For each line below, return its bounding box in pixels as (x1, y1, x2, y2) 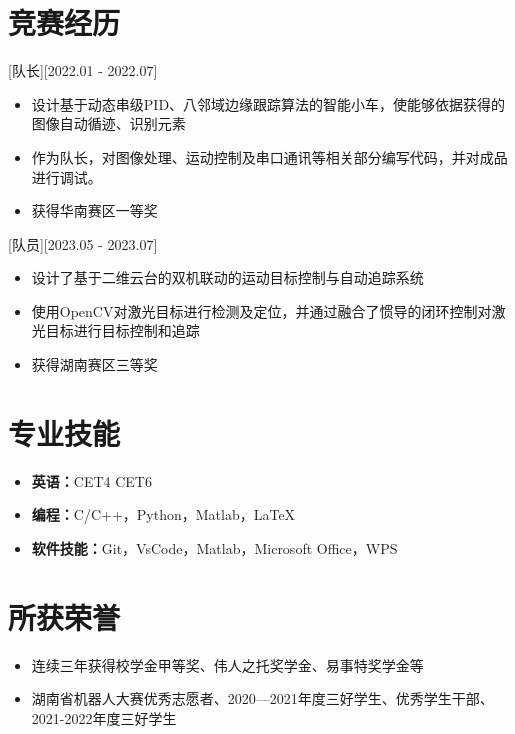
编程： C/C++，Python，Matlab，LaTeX (31, 504, 296, 525)
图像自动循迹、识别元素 (31, 113, 186, 134)
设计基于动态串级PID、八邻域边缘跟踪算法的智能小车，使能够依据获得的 (31, 93, 506, 114)
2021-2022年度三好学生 (31, 707, 177, 728)
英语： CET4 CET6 (31, 470, 152, 491)
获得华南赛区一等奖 (31, 200, 158, 221)
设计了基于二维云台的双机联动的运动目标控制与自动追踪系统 (31, 267, 424, 288)
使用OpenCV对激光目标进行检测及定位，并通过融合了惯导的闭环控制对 (31, 300, 492, 321)
